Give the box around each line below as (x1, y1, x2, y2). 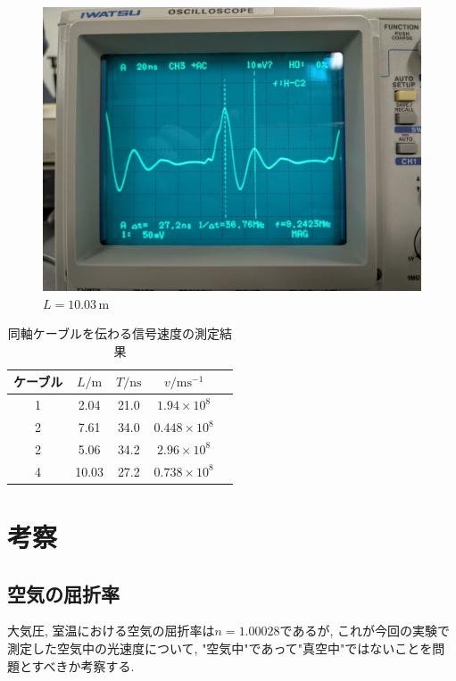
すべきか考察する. (31, 656, 135, 675)
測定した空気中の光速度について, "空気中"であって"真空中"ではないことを (7, 639, 433, 658)
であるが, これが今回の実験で (279, 621, 450, 640)
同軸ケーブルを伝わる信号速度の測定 (7, 324, 220, 343)
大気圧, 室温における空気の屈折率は (7, 621, 215, 640)
